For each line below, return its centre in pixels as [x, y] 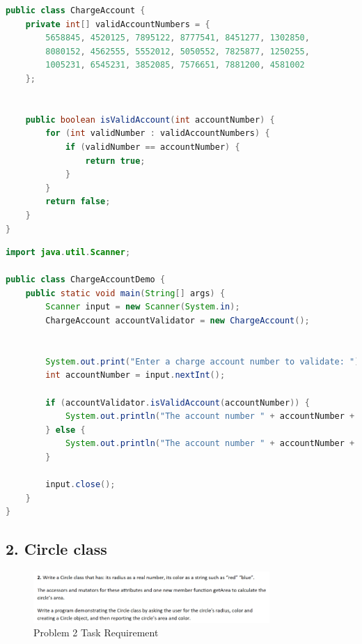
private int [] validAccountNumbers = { [118, 24]
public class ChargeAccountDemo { [86, 280]
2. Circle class [56, 549]
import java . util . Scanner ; [68, 253]
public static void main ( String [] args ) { [125, 293]
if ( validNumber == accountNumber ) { [152, 147]
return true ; [115, 161]
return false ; [78, 202]
